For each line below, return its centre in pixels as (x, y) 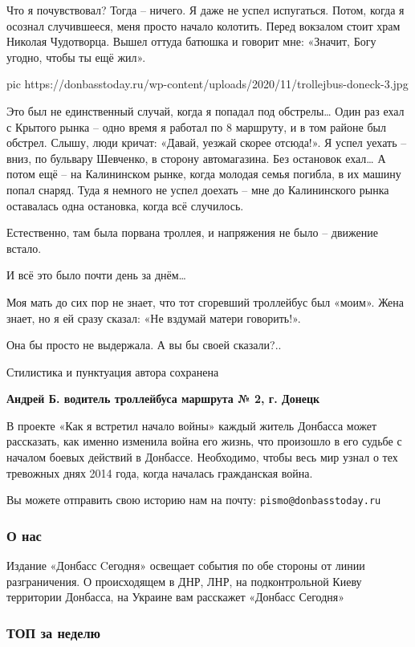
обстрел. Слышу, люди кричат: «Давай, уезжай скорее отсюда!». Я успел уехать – (207, 142)
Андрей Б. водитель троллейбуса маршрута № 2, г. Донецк (163, 399)
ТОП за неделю (54, 632)
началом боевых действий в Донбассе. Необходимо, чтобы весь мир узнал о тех (202, 457)
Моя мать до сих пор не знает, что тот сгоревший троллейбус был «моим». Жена (205, 301)
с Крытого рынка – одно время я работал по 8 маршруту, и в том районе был (196, 126)
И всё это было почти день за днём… (96, 275)
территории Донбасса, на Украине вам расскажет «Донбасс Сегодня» (175, 597)
